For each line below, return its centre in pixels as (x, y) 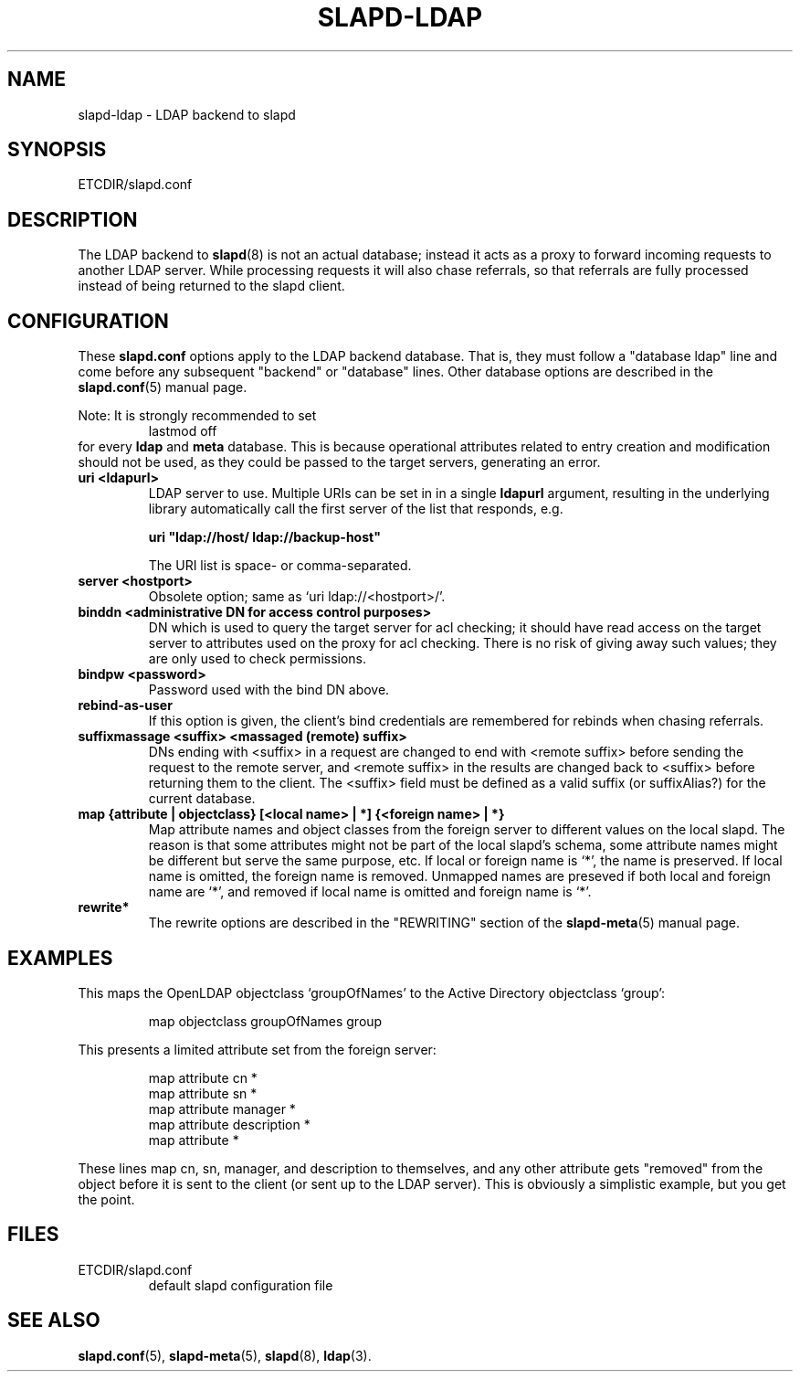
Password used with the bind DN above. (269, 690)
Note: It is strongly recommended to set (197, 416)
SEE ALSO (54, 1321)
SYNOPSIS (57, 150)
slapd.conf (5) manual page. (163, 387)
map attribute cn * (203, 1077)
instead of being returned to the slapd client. (211, 286)
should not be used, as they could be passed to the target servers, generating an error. (339, 462)
